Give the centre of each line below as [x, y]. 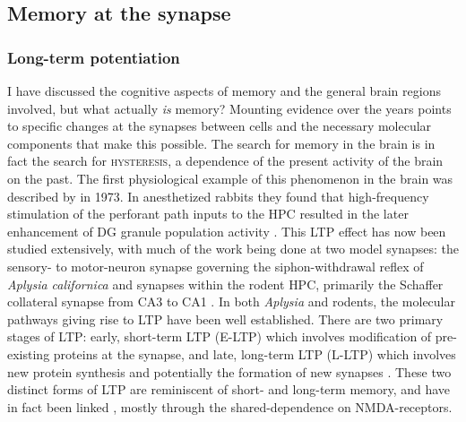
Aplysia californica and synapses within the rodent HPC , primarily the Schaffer [225, 284]
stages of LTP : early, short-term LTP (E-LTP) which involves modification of [220, 336]
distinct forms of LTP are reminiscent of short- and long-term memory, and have [229, 389]
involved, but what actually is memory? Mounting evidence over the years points [229, 108]
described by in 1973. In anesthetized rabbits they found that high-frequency [218, 196]
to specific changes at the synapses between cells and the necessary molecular [220, 126]
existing [29, 353]
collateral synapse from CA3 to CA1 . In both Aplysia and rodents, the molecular [231, 301]
